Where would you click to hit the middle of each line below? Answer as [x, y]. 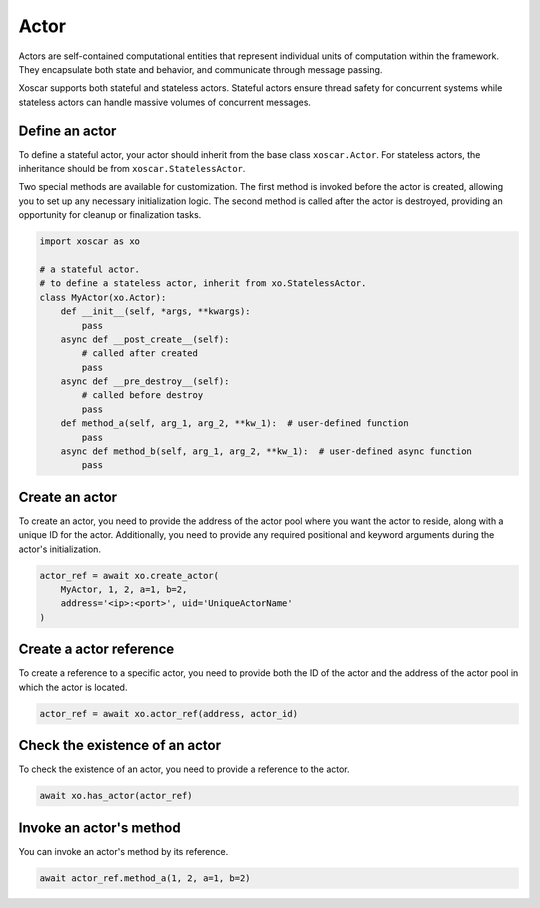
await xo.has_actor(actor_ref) [116, 796]
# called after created [140, 353]
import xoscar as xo [89, 241]
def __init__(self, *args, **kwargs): [155, 311]
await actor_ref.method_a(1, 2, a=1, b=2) [145, 878]
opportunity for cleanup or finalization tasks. [110, 215]
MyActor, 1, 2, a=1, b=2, [124, 589]
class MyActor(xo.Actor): [103, 297]
